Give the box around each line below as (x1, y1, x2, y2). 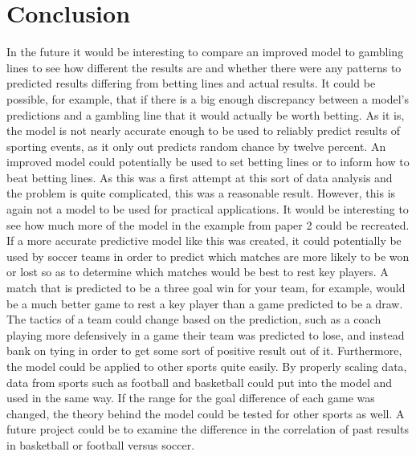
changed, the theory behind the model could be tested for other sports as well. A (6, 405, 405, 421)
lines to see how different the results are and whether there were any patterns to (6, 59, 402, 75)
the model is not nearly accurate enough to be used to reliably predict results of (6, 122, 401, 139)
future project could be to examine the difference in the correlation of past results (6, 421, 409, 438)
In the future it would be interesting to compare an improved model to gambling (6, 43, 404, 60)
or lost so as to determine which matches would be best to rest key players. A (6, 263, 389, 280)
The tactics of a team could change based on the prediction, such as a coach (6, 311, 381, 328)
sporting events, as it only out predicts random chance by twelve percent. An (6, 137, 386, 154)
